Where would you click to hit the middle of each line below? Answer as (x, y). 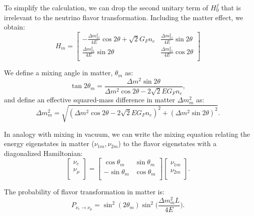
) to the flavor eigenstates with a (167, 143)
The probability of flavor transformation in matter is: (84, 192)
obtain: (15, 27)
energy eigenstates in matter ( (49, 143)
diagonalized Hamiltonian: (43, 153)
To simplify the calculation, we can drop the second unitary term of (106, 7)
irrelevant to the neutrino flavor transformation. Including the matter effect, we (124, 17)
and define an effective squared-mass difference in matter (90, 100)
